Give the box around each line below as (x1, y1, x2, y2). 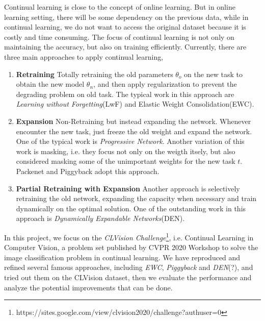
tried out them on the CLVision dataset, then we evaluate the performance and (4, 271, 252, 282)
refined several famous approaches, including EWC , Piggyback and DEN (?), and (4, 262, 253, 273)
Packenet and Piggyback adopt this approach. (16, 165, 160, 176)
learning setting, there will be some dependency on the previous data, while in (4, 11, 249, 22)
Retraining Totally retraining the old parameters (16, 68, 173, 79)
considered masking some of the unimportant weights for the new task (16, 156, 235, 166)
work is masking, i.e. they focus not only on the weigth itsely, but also (16, 145, 235, 156)
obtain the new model (16, 79, 85, 89)
